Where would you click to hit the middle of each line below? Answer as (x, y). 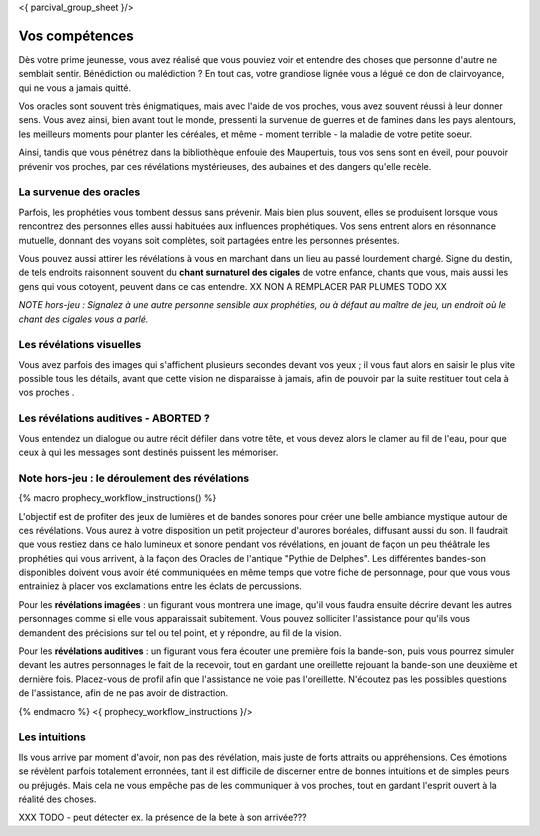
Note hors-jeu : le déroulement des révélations (134, 478)
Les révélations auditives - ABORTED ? (114, 418)
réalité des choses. (57, 799)
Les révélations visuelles (80, 345)
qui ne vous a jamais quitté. (75, 87)
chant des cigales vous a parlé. (83, 319)
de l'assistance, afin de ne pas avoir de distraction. (123, 693)
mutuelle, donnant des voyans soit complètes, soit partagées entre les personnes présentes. (209, 240)
